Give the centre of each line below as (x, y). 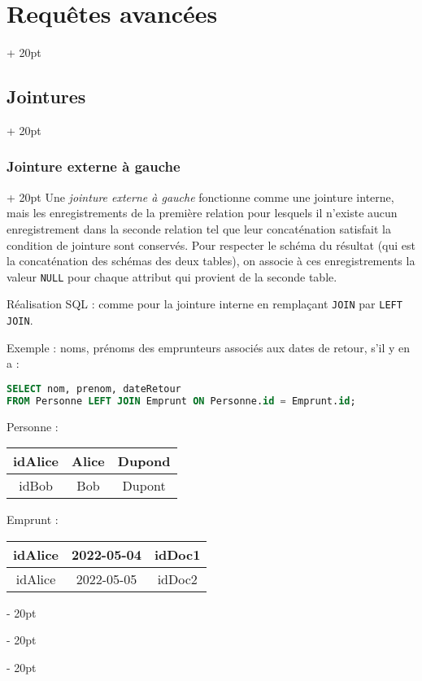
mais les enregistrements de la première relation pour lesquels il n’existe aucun (202, 213)
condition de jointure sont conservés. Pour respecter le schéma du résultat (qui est (211, 244)
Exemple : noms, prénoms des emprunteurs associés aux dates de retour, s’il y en (209, 347)
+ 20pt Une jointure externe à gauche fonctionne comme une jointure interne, (200, 196)
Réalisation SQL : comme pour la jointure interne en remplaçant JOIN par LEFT (204, 304)
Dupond (144, 461)
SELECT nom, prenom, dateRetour (94, 389)
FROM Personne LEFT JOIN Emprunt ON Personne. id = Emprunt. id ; (181, 401)
